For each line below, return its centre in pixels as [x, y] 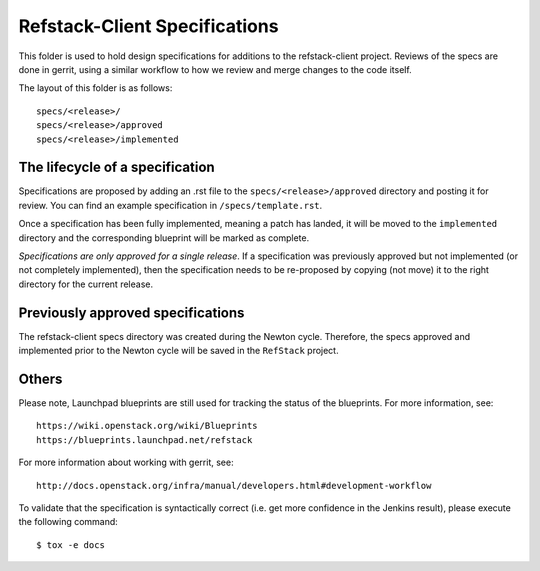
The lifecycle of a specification [116, 167]
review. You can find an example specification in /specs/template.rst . [170, 205]
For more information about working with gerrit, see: [126, 462]
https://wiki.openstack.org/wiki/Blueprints [147, 426]
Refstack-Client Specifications [148, 26]
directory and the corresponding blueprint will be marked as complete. [164, 237]
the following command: [68, 522]
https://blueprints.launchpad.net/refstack [144, 439]
